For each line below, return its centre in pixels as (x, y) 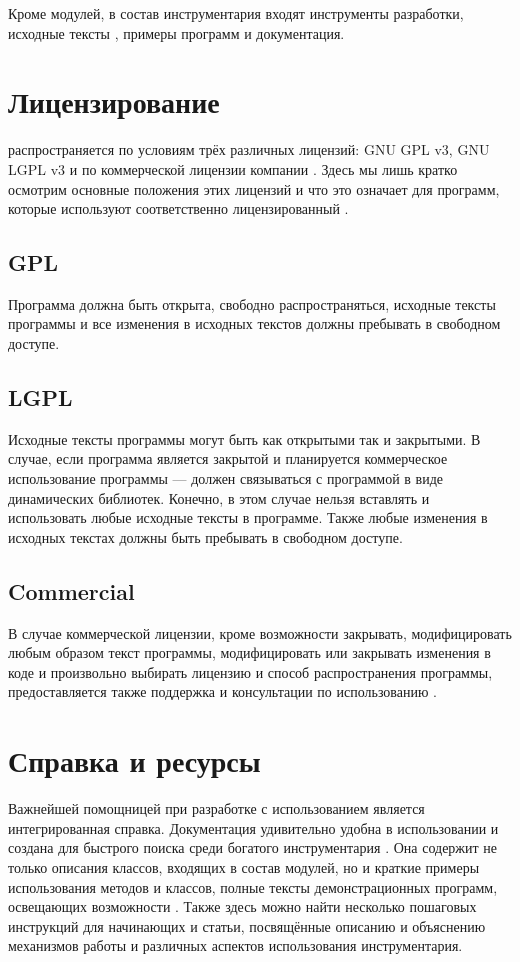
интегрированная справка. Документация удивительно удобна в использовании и (253, 827)
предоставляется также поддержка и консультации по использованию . (222, 691)
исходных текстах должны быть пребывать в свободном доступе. (205, 536)
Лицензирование (114, 101)
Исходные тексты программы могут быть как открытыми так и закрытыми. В (244, 438)
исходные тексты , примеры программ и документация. (176, 32)
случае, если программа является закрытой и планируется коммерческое (228, 458)
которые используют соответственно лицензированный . (178, 208)
